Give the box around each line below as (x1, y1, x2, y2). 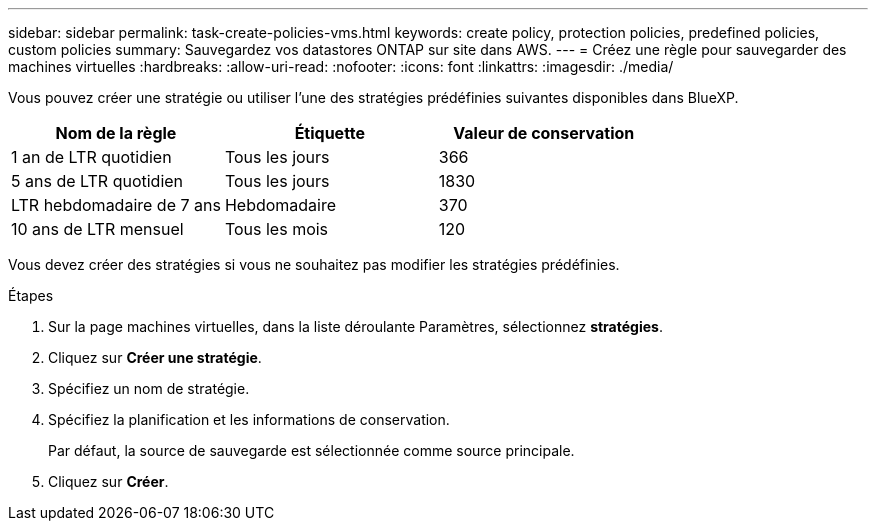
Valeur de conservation (453, 123, 635, 143)
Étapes (8, 287, 54, 304)
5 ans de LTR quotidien (11, 171, 184, 191)
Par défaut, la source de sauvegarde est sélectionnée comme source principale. (48, 442, 575, 459)
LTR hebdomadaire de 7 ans (11, 195, 221, 215)
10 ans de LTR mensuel (11, 219, 184, 239)
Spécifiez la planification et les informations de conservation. (48, 411, 450, 428)
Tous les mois (224, 219, 329, 239)
